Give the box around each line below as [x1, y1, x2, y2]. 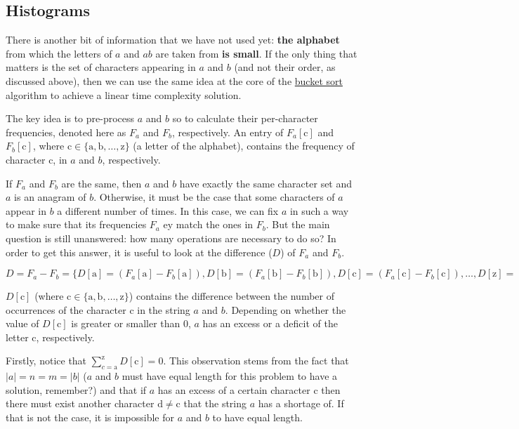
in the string [137, 302, 190, 317]
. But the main [265, 217, 330, 232]
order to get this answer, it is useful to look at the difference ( [6, 244, 272, 259]
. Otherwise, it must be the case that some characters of [93, 190, 335, 204]
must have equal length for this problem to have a [121, 369, 338, 383]
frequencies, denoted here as [6, 124, 126, 139]
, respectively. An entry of [171, 124, 284, 139]
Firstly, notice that [6, 353, 87, 368]
